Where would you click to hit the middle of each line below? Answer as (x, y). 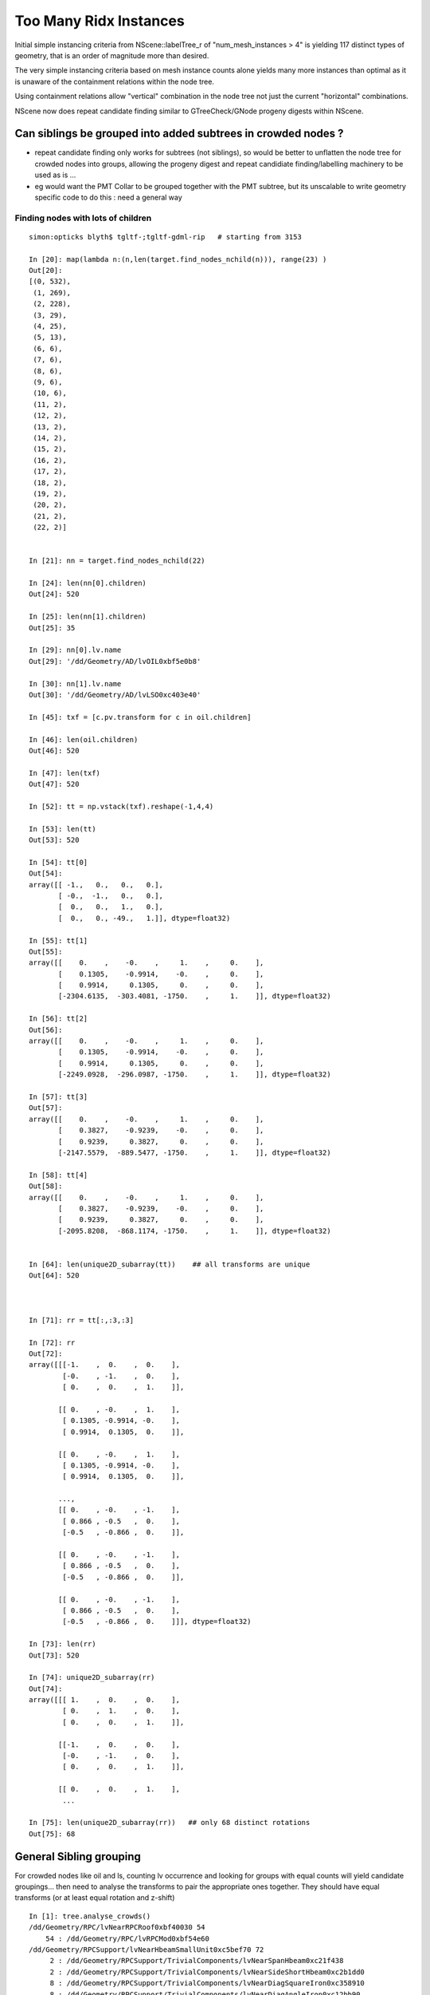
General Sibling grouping (78, 1857)
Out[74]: (46, 1689)
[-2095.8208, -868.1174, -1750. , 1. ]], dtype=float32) (195, 1231)
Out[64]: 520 (54, 1276)
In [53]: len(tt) (63, 829)
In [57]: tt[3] (59, 1097)
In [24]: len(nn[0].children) (88, 583)
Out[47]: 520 (54, 784)
